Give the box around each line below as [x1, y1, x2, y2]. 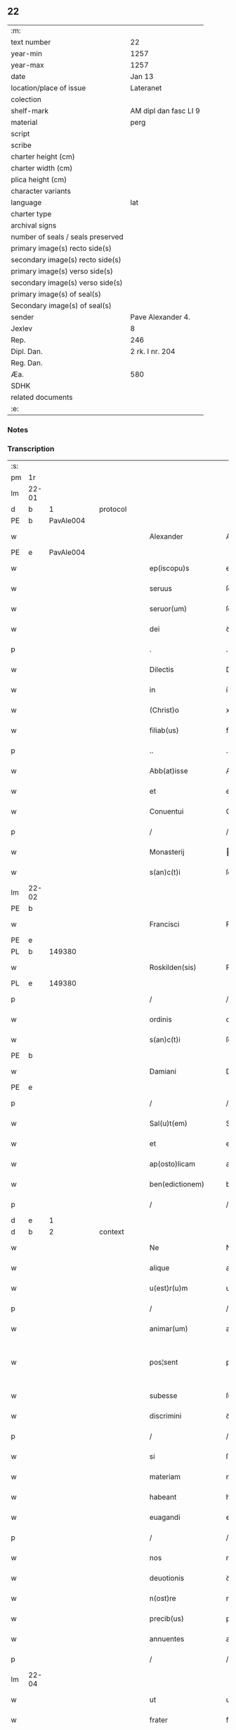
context [99, 1227, 124, 1237]
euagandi [149, 1512, 181, 1522]
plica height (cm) [11, 174, 67, 184]
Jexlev [11, 324, 33, 333]
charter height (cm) [11, 152, 75, 161]
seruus [149, 584, 172, 594]
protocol [99, 504, 127, 514]
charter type [11, 209, 52, 219]
